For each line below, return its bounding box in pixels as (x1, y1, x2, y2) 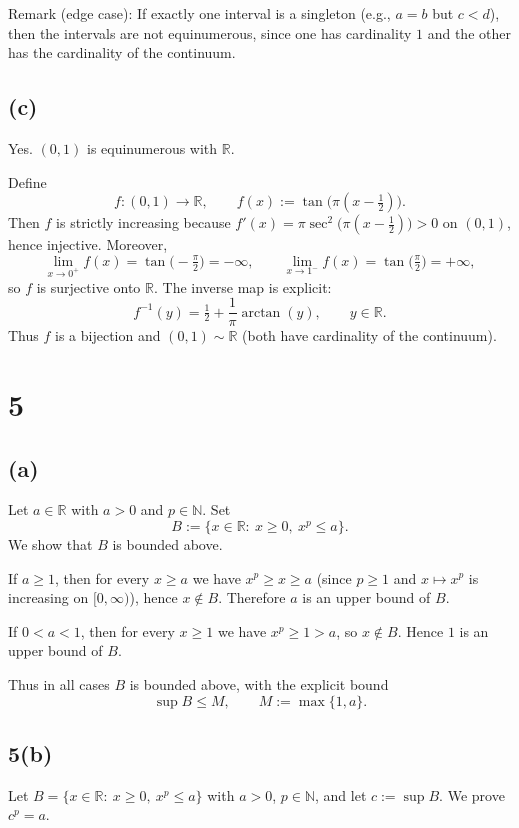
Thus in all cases (8, 673, 110, 694)
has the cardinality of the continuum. (8, 42, 236, 63)
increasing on (8, 587, 89, 608)
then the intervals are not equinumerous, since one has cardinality (8, 22, 412, 43)
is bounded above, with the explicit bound (129, 673, 389, 694)
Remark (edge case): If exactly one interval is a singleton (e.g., (8, 3, 391, 23)
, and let (315, 784, 367, 805)
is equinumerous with (86, 137, 218, 158)
